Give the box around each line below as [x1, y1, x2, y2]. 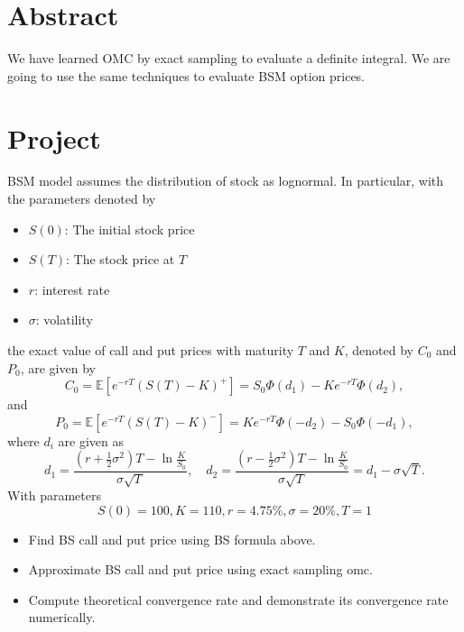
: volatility [35, 310, 93, 329]
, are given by [20, 358, 96, 377]
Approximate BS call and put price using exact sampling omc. [28, 560, 373, 579]
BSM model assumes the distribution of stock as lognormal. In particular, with [7, 171, 444, 190]
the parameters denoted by [7, 189, 156, 208]
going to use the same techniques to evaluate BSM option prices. [7, 66, 366, 85]
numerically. [28, 608, 96, 627]
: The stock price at [66, 250, 175, 269]
